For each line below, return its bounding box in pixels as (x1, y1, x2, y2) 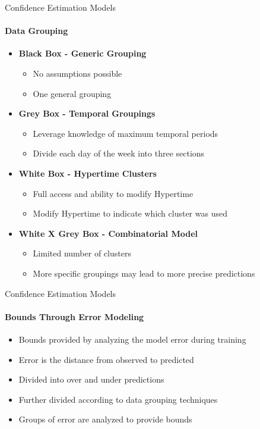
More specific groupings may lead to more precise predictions (33, 267, 255, 279)
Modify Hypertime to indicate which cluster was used (33, 207, 227, 220)
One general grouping (33, 87, 112, 99)
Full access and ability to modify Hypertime (33, 187, 194, 199)
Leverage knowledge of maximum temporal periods (33, 127, 218, 139)
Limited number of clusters (33, 247, 131, 259)
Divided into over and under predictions (18, 373, 164, 386)
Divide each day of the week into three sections (33, 147, 205, 159)
